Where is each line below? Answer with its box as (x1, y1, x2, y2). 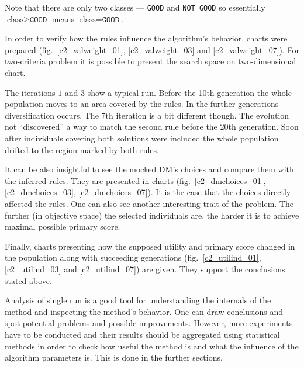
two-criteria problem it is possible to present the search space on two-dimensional (5, 55, 296, 67)
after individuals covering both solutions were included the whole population (5, 132, 279, 144)
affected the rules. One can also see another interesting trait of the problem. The (5, 197, 293, 209)
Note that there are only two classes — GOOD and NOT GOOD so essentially (5, 1, 265, 13)
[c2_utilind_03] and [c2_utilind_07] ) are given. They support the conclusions (5, 262, 285, 275)
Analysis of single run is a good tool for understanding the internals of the (5, 294, 271, 306)
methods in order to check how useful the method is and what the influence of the (5, 340, 299, 352)
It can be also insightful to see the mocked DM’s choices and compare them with (5, 163, 294, 175)
